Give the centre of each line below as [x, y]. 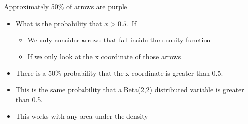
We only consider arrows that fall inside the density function [119, 40]
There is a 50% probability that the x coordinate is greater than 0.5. [119, 73]
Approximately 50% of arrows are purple [66, 6]
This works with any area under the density [82, 116]
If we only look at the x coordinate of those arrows [104, 56]
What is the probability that [59, 23]
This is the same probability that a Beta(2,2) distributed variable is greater [130, 89]
